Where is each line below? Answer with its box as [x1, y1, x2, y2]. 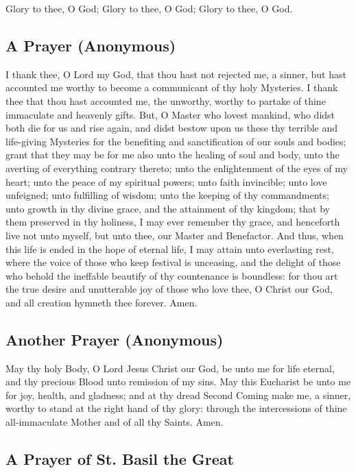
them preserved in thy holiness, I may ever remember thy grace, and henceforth [5, 215, 340, 229]
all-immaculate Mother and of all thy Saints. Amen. [5, 415, 224, 429]
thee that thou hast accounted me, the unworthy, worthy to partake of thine [5, 93, 326, 108]
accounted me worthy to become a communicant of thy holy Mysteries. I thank [5, 80, 338, 95]
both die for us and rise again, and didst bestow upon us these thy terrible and [5, 121, 338, 135]
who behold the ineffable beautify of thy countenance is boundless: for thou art [5, 268, 338, 282]
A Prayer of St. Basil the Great [5, 448, 234, 470]
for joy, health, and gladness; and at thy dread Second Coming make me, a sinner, [5, 387, 351, 402]
